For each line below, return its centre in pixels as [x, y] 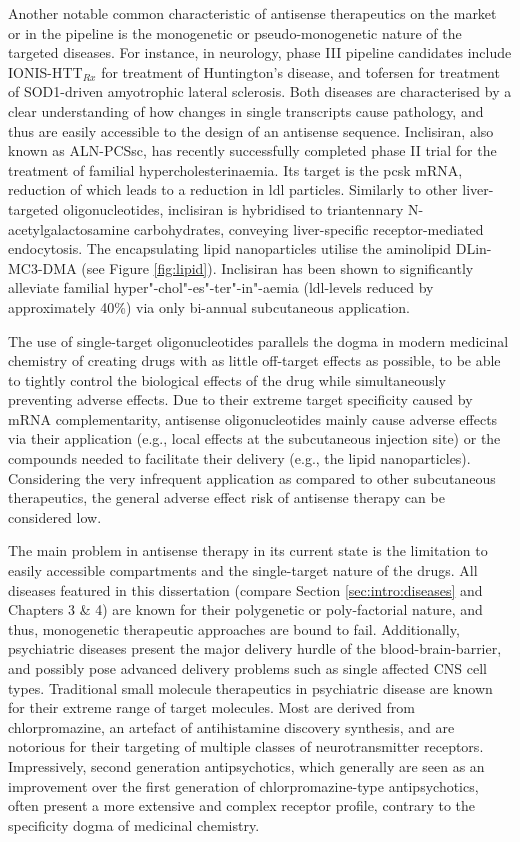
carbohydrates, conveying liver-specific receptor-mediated [309, 228]
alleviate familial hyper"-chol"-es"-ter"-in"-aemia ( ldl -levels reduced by [221, 287]
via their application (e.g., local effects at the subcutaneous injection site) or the [254, 438]
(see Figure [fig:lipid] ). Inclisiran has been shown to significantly [277, 267]
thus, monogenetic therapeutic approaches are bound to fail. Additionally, [234, 628]
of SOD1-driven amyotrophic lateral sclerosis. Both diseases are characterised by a [260, 91]
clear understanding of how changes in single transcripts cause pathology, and [246, 110]
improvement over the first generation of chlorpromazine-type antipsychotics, [243, 785]
